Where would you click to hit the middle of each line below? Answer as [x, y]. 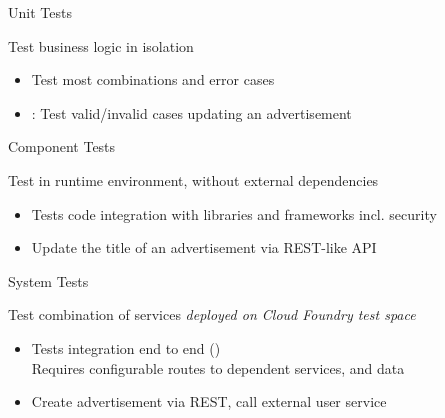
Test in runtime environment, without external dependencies [193, 179]
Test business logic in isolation [101, 45]
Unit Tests [40, 12]
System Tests [48, 280]
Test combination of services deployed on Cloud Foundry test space [212, 314]
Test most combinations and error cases [153, 79]
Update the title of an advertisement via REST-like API [204, 247]
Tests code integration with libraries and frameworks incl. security [234, 213]
